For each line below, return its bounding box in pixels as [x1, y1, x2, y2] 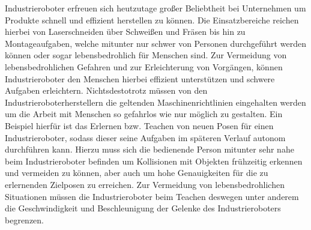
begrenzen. [5, 213, 44, 226]
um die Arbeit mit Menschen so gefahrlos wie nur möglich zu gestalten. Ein [5, 107, 283, 120]
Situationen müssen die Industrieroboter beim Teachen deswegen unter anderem [5, 190, 299, 202]
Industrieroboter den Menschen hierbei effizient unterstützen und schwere [5, 72, 275, 85]
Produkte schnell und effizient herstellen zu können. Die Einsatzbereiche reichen [5, 13, 299, 26]
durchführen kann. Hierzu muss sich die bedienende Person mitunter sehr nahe [5, 143, 294, 156]
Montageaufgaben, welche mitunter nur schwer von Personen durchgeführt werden [5, 37, 306, 49]
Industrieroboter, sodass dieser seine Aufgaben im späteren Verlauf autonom [5, 131, 286, 144]
